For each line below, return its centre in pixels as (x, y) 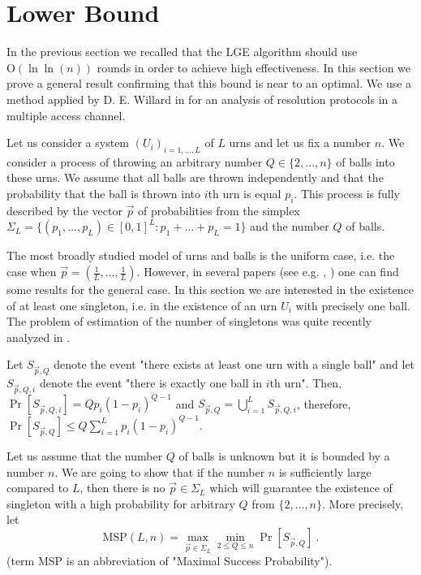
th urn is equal (245, 194)
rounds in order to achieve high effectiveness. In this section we (254, 67)
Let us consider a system (68, 143)
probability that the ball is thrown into (103, 194)
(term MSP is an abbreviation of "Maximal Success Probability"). (170, 561)
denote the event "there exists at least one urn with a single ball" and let (234, 364)
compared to (38, 488)
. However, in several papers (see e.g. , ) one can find (268, 272)
